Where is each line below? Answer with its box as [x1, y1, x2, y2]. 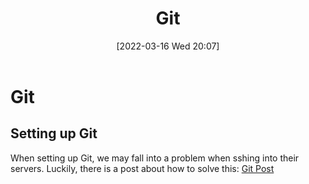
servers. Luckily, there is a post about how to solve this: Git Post [10, 162, 275, 174]
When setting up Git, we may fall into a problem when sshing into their [10, 152, 300, 164]
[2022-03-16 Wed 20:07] [116, 40, 220, 52]
